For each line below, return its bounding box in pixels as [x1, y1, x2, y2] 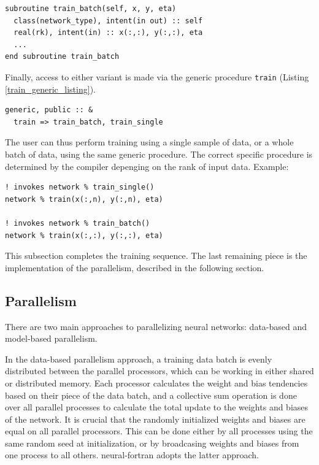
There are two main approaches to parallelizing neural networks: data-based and [5, 320, 307, 332]
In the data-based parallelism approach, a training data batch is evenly [5, 352, 272, 365]
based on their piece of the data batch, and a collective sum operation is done [5, 388, 297, 401]
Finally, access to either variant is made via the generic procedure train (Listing [5, 70, 309, 83]
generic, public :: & [5, 106, 93, 115]
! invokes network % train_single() [5, 183, 155, 192]
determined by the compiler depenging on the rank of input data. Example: [5, 159, 289, 172]
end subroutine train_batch [5, 52, 120, 61]
